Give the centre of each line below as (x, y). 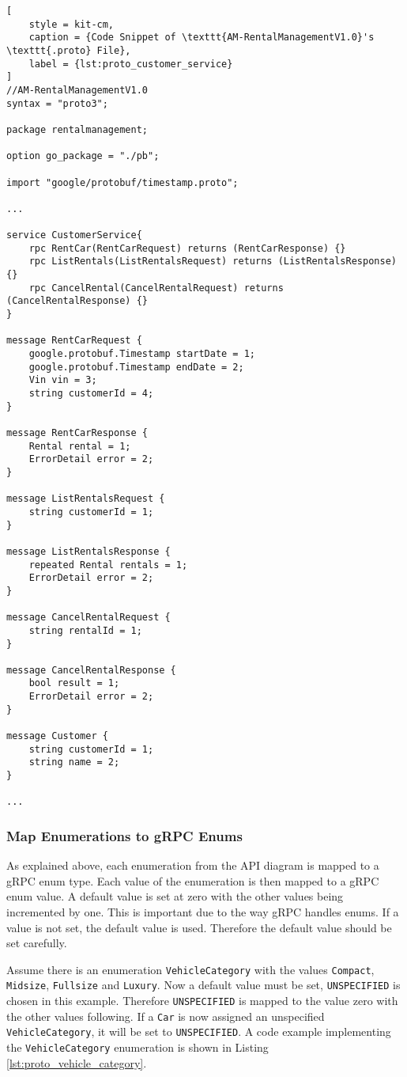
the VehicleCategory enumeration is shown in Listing (138, 1047)
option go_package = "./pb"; (83, 156)
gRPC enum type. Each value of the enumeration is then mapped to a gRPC (193, 880)
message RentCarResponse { (77, 433)
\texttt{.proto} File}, (69, 50)
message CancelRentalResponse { (91, 670)
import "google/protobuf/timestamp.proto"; (122, 182)
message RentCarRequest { (74, 341)
